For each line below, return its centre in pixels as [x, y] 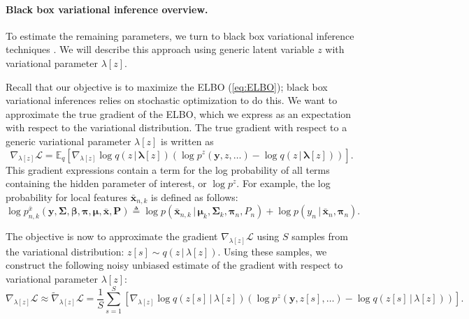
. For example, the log [283, 183]
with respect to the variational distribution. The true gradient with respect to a [176, 127]
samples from [320, 236]
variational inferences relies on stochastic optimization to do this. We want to [172, 100]
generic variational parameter [68, 141]
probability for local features [67, 196]
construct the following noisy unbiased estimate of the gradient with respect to [174, 265]
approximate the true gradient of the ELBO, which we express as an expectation [179, 113]
